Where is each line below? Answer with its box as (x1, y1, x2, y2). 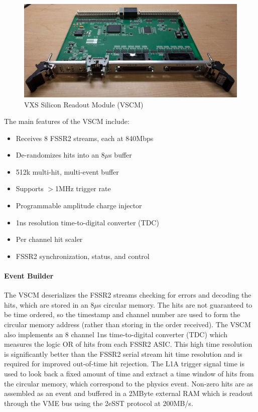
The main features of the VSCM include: (4, 116, 130, 126)
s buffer (109, 150, 132, 160)
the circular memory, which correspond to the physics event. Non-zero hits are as (4, 378, 253, 388)
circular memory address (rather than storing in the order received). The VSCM (4, 319, 251, 330)
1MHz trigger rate (55, 183, 111, 194)
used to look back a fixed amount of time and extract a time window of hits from (4, 368, 254, 378)
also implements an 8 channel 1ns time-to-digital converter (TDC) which (4, 329, 227, 339)
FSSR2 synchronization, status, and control (16, 250, 150, 261)
